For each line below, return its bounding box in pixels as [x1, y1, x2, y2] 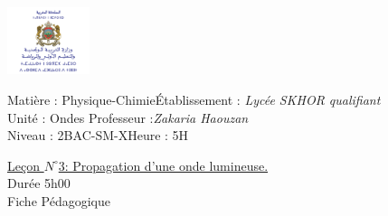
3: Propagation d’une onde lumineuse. [58, 155, 269, 174]
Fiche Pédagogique [7, 192, 110, 211]
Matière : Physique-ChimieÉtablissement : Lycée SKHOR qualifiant [7, 90, 381, 109]
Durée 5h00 [7, 174, 71, 193]
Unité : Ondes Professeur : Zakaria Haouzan [7, 108, 249, 127]
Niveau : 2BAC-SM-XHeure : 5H [7, 126, 189, 145]
